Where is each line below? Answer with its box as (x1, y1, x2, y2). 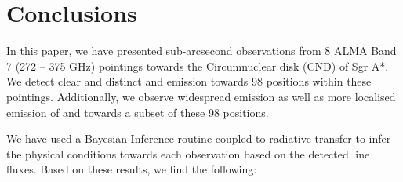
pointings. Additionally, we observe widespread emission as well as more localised (6, 88, 396, 104)
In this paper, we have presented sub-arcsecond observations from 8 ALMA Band (6, 42, 397, 59)
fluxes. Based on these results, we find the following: (6, 161, 257, 177)
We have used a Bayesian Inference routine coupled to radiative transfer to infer (6, 130, 391, 147)
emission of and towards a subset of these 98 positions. (6, 104, 269, 120)
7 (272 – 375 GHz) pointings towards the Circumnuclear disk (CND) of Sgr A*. (6, 57, 389, 74)
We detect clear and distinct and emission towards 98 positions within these (6, 73, 372, 89)
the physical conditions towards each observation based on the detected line (6, 145, 370, 162)
